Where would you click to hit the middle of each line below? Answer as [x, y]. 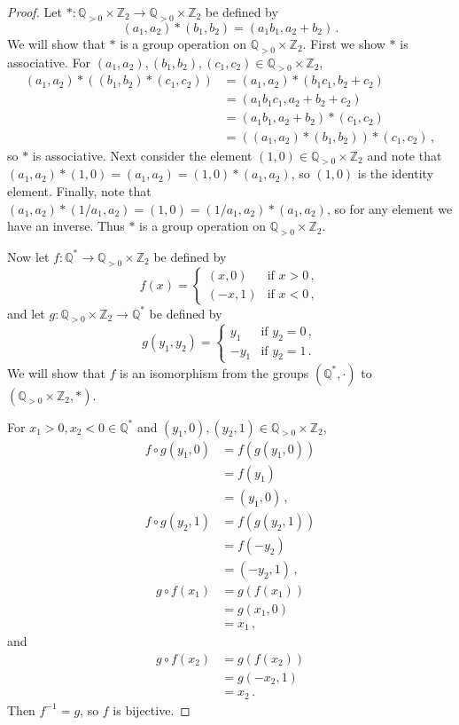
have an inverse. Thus [66, 226]
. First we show [344, 43]
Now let [28, 256]
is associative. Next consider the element [142, 155]
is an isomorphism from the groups [214, 372]
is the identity [396, 173]
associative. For [49, 62]
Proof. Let [35, 12]
